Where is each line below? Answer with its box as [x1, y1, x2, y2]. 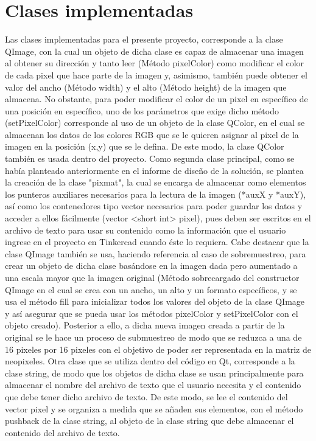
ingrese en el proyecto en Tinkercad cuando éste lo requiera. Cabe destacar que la [5, 235, 309, 248]
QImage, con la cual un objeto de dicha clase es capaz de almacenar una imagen [5, 44, 304, 57]
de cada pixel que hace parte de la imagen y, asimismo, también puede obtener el [5, 68, 307, 81]
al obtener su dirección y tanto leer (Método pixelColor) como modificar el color [5, 57, 304, 69]
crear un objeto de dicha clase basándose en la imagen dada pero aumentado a [5, 259, 298, 272]
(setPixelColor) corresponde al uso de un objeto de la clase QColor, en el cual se [5, 116, 305, 129]
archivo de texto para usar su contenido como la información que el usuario [5, 223, 286, 236]
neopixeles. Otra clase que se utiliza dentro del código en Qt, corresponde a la [5, 355, 295, 367]
